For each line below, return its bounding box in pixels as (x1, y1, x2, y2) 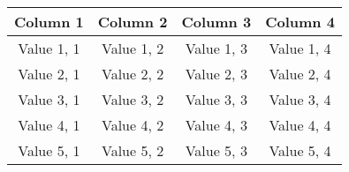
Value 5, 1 (18, 140, 80, 161)
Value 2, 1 (18, 64, 80, 84)
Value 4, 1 (18, 115, 80, 135)
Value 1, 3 (185, 38, 247, 58)
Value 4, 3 (185, 115, 247, 135)
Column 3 (181, 11, 252, 32)
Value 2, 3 (185, 64, 247, 84)
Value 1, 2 (101, 38, 164, 58)
